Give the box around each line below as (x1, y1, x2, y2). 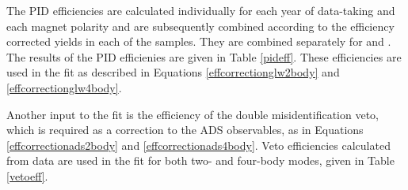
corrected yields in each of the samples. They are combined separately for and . (6, 33, 391, 50)
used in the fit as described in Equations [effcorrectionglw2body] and (6, 64, 340, 80)
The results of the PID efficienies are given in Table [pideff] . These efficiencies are (6, 48, 402, 65)
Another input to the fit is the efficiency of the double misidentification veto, (6, 106, 379, 122)
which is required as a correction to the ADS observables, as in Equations (6, 121, 364, 138)
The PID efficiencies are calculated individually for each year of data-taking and (6, 2, 395, 18)
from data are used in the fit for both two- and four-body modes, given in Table (6, 152, 395, 169)
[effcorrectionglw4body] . (6, 79, 122, 95)
